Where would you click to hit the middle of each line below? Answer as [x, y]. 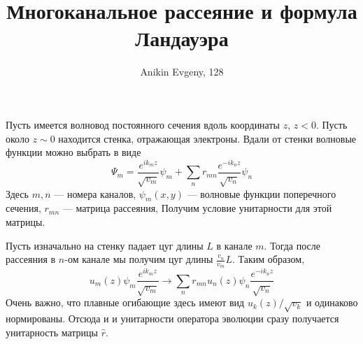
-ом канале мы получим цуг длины [139, 259]
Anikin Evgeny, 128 [182, 72]
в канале [234, 245]
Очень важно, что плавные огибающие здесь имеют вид [125, 302]
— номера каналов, [95, 193]
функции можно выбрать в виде [73, 152]
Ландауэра [182, 38]
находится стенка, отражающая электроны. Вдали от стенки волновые [207, 138]
